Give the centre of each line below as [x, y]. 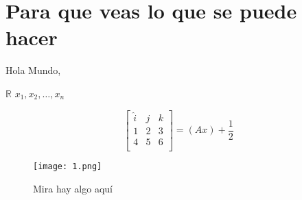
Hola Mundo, [33, 70]
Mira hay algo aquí [73, 188]
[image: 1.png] [68, 166]
